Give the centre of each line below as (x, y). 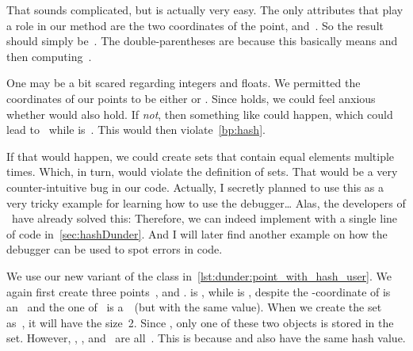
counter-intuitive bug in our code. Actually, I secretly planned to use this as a (195, 187)
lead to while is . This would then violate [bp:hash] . (136, 130)
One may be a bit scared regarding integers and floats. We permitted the (184, 83)
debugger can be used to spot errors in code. (115, 249)
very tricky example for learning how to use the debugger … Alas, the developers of (206, 202)
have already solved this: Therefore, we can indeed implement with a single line (205, 218)
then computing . (49, 56)
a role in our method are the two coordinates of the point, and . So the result (195, 25)
